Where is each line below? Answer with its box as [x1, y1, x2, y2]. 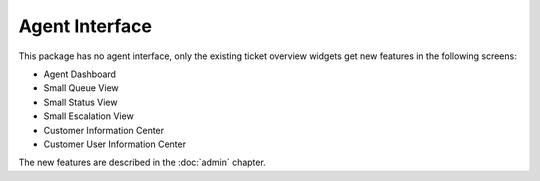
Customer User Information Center [43, 138, 187, 150]
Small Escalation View [43, 110, 134, 122]
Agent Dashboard [43, 68, 117, 80]
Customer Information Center [43, 124, 165, 136]
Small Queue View [43, 82, 119, 94]
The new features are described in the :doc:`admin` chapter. [18, 156, 267, 169]
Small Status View [43, 96, 118, 108]
